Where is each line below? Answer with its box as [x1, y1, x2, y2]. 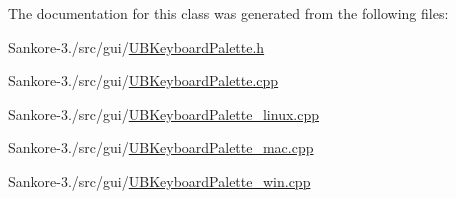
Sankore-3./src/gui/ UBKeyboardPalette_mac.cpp [8, 137, 314, 158]
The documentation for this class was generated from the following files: [8, 3, 449, 23]
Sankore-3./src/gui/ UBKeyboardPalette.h [8, 36, 265, 57]
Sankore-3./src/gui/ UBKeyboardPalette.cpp [8, 70, 279, 91]
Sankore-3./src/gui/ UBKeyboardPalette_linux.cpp [8, 103, 319, 124]
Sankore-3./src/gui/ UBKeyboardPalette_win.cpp [8, 170, 311, 191]
